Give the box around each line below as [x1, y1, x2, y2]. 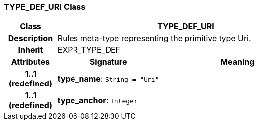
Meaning [221, 57, 255, 67]
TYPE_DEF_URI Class [4, 2, 86, 12]
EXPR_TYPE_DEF [57, 45, 121, 55]
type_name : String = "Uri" [57, 74, 159, 84]
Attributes [11, 57, 50, 67]
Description [8, 33, 53, 43]
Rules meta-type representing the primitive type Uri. [57, 33, 251, 43]
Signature [89, 57, 127, 67]
